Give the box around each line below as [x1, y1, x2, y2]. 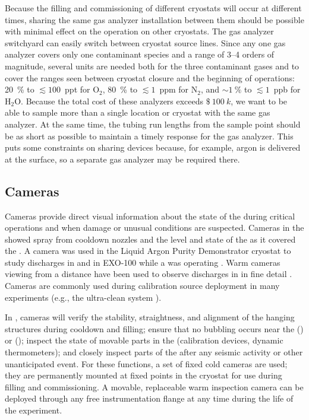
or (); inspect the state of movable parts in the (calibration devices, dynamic [5, 334, 283, 346]
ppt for [65, 83, 90, 96]
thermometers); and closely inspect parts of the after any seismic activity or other [5, 346, 303, 358]
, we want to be [231, 94, 288, 107]
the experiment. [5, 404, 62, 416]
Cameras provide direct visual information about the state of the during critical [5, 209, 295, 222]
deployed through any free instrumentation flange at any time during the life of [5, 392, 294, 405]
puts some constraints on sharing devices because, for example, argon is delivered [5, 141, 301, 154]
